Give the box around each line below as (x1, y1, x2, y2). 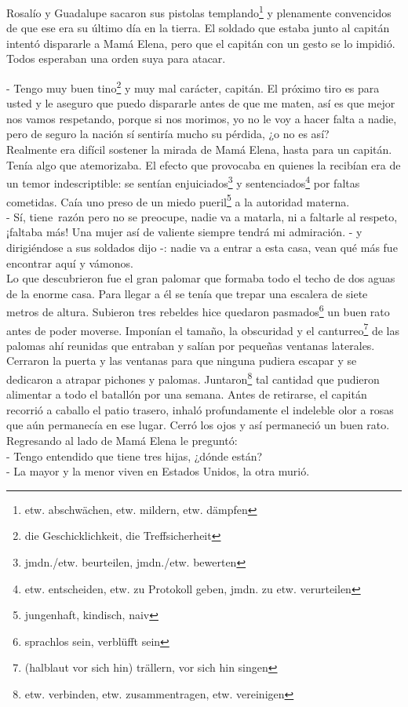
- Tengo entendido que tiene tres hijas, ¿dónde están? (6, 447, 263, 464)
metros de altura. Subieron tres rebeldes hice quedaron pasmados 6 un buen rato (6, 301, 390, 319)
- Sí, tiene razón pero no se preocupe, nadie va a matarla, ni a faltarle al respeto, (6, 208, 398, 224)
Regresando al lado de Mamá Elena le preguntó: (6, 432, 238, 449)
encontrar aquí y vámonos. (6, 254, 133, 271)
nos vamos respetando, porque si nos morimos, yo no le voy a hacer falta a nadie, (6, 110, 397, 126)
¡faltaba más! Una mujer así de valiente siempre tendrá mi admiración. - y (6, 224, 362, 240)
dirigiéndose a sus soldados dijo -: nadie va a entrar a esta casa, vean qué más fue (6, 239, 398, 255)
